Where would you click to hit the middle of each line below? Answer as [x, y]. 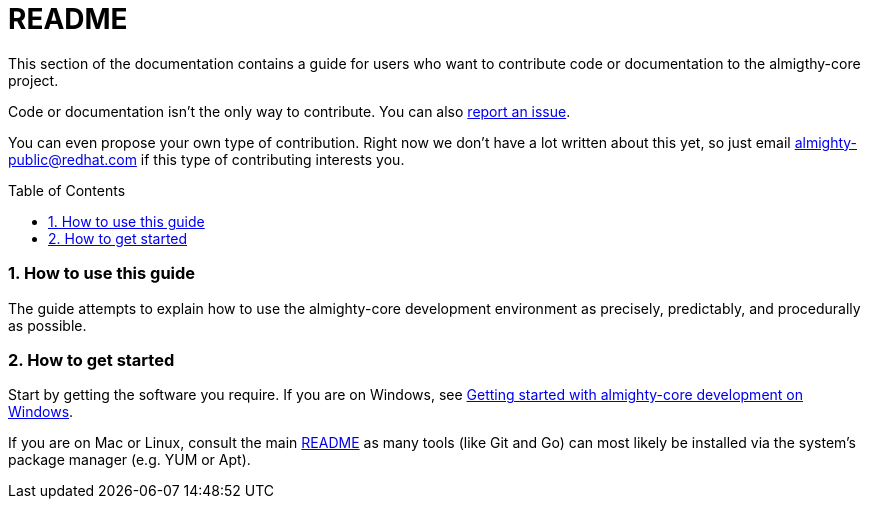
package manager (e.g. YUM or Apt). [129, 460]
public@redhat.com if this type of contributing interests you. [206, 159]
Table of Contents [67, 190]
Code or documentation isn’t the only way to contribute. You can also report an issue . [289, 111]
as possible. [47, 325]
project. [33, 80]
